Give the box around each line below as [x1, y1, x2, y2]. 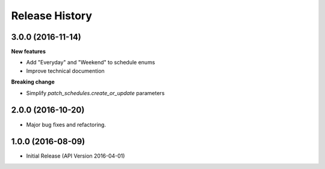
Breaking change [11, 78, 55, 85]
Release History [11, 9, 93, 22]
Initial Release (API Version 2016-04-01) [26, 152, 125, 159]
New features [11, 48, 46, 55]
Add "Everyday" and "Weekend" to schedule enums [26, 59, 155, 66]
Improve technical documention [26, 67, 105, 75]
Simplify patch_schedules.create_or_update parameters [26, 89, 165, 96]
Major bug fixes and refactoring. [26, 121, 107, 128]
